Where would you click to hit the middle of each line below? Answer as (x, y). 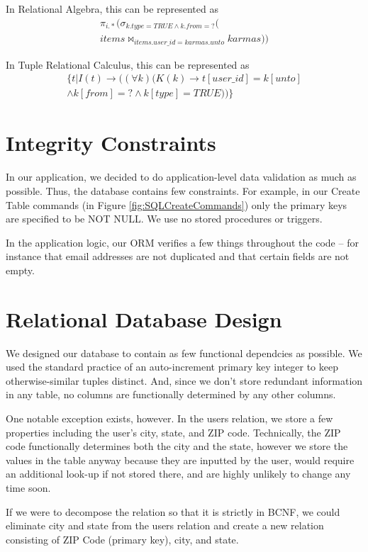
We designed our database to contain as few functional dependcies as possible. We (184, 353)
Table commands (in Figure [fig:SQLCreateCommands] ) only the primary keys (177, 204)
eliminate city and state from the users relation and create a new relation (165, 525)
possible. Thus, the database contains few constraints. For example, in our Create (183, 190)
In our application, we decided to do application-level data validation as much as (181, 177)
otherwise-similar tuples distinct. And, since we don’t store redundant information (184, 380)
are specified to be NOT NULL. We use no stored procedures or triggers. (164, 219)
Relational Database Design (144, 319)
